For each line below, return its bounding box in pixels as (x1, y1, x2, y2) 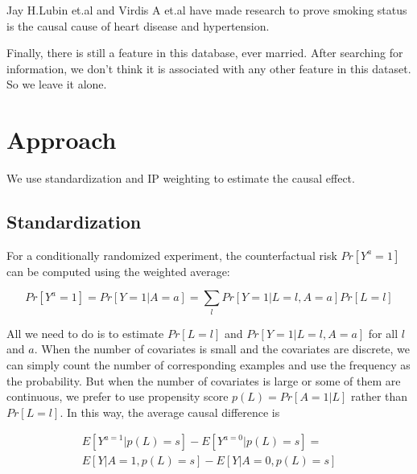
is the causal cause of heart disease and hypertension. (6, 17, 270, 34)
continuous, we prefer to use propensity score (6, 388, 229, 405)
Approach (6, 123, 117, 156)
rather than (351, 388, 408, 405)
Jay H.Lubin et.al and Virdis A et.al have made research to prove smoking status (6, 2, 407, 18)
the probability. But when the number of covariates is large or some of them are (6, 372, 401, 389)
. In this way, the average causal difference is (60, 403, 280, 420)
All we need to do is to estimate (6, 324, 164, 341)
